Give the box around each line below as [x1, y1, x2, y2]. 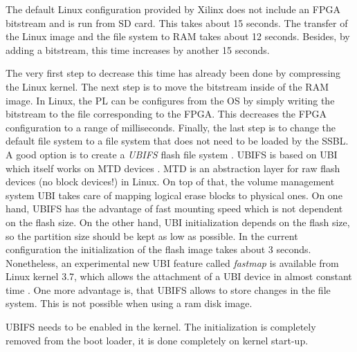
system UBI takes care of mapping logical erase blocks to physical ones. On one [6, 187, 342, 202]
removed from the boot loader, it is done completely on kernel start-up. [6, 333, 309, 347]
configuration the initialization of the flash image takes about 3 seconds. [6, 242, 311, 257]
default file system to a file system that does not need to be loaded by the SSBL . [6, 133, 349, 148]
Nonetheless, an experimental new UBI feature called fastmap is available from [6, 255, 339, 270]
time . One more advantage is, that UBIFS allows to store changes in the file [6, 282, 331, 297]
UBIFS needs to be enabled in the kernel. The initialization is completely [6, 319, 316, 334]
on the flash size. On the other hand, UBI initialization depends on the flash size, [6, 214, 350, 229]
